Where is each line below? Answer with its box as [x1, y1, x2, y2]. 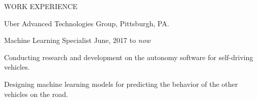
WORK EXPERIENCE [4, 1, 78, 11]
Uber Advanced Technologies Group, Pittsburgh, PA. [4, 18, 169, 28]
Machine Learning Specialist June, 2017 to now [4, 35, 151, 45]
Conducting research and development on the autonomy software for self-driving [4, 52, 253, 62]
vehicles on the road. [4, 88, 68, 99]
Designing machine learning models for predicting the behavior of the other [4, 78, 238, 89]
